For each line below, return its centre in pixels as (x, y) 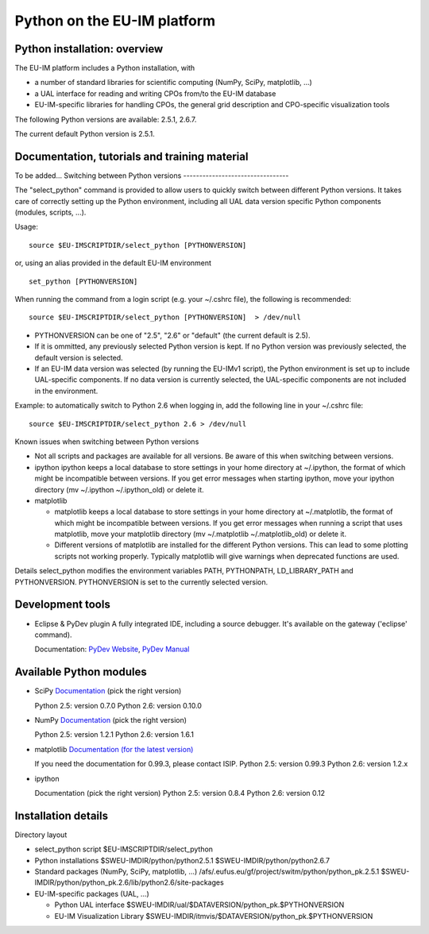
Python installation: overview (89, 49)
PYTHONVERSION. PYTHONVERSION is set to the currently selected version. (141, 582)
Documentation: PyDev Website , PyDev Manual (112, 649)
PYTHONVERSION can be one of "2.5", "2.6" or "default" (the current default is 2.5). (172, 335)
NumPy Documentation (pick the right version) (110, 720)
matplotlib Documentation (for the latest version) (114, 749)
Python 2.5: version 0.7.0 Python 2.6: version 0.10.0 (118, 705)
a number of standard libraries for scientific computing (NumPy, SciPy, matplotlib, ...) (174, 83)
